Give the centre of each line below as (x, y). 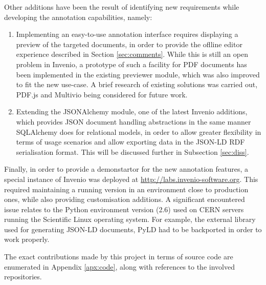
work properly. (27, 239)
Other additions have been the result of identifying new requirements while (122, 7)
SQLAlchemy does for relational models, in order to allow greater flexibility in (139, 131)
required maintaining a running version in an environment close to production (126, 189)
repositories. (23, 277)
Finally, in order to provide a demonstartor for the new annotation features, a (126, 169)
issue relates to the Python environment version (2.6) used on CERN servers (124, 209)
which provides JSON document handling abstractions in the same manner (134, 121)
